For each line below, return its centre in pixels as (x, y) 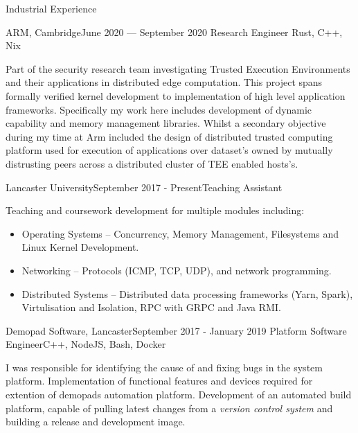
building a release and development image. (96, 422)
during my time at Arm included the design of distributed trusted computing (169, 136)
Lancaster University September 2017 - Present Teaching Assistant (144, 187)
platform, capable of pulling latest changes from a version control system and (169, 408)
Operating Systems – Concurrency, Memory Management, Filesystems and (180, 233)
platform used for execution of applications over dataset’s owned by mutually (169, 150)
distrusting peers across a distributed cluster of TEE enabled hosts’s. (152, 163)
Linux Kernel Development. (80, 247)
